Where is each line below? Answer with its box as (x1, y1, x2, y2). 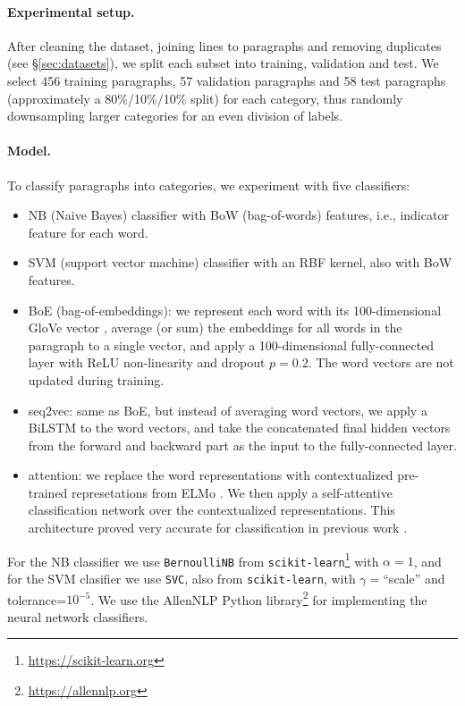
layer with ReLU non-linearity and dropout (28, 353, 266, 372)
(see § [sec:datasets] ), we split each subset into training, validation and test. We (7, 54, 439, 72)
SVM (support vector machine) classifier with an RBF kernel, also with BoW (28, 253, 452, 272)
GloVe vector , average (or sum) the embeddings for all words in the (28, 318, 402, 337)
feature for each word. (28, 223, 148, 241)
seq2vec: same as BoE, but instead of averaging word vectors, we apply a (28, 400, 427, 419)
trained (28, 483, 68, 501)
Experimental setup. (7, 2, 135, 21)
